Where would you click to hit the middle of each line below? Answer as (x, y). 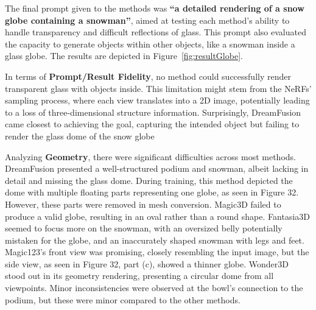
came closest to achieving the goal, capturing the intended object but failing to (152, 124)
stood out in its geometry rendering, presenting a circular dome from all (139, 276)
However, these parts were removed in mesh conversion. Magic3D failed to (143, 204)
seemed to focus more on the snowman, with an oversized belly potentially (144, 228)
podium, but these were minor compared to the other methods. (123, 299)
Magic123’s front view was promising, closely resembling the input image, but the (157, 252)
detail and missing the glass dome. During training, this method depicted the (149, 180)
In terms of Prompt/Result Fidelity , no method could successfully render (148, 76)
